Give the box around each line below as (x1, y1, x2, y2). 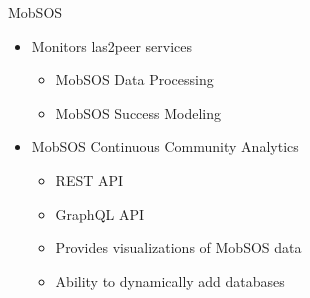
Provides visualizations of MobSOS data (55, 237, 302, 258)
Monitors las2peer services (31, 35, 193, 56)
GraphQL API (55, 203, 145, 224)
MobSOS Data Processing (55, 69, 214, 90)
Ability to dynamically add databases (55, 270, 285, 291)
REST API (55, 169, 124, 190)
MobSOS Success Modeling (55, 102, 222, 123)
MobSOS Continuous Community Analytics (31, 136, 299, 157)
